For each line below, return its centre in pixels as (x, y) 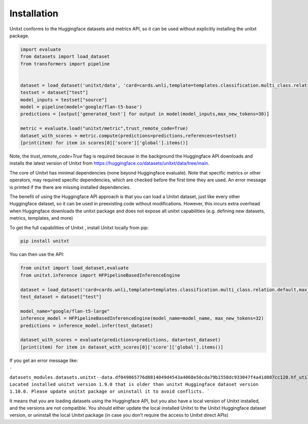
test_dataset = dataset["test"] (61, 297)
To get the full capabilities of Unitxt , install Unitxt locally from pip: (79, 227)
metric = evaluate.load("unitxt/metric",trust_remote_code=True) (104, 129)
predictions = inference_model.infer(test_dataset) (87, 325)
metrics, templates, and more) (41, 218)
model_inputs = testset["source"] (64, 100)
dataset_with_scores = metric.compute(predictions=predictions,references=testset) (129, 136)
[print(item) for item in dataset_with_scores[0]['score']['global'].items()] (122, 347)
